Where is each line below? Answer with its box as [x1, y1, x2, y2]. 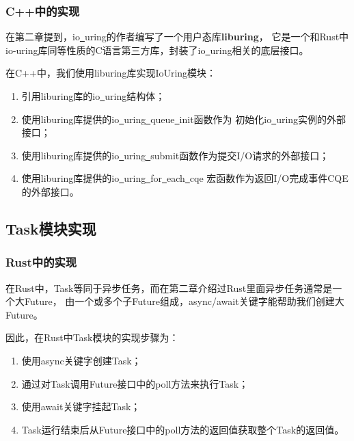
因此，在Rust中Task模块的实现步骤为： [5, 330, 179, 345]
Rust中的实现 [5, 254, 77, 271]
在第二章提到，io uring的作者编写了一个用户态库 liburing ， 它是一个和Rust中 [5, 29, 349, 44]
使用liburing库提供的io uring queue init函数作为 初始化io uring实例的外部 [21, 111, 346, 126]
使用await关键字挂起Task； [21, 399, 141, 414]
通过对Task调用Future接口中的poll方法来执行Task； [21, 376, 249, 390]
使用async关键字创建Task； [21, 353, 141, 367]
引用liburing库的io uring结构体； [21, 89, 165, 103]
